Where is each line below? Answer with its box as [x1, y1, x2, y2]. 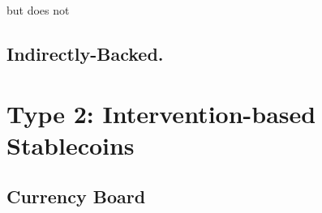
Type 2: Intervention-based [6, 96, 316, 130]
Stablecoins [6, 128, 135, 161]
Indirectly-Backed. [6, 40, 164, 66]
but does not [6, 2, 70, 18]
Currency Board [6, 184, 146, 209]
